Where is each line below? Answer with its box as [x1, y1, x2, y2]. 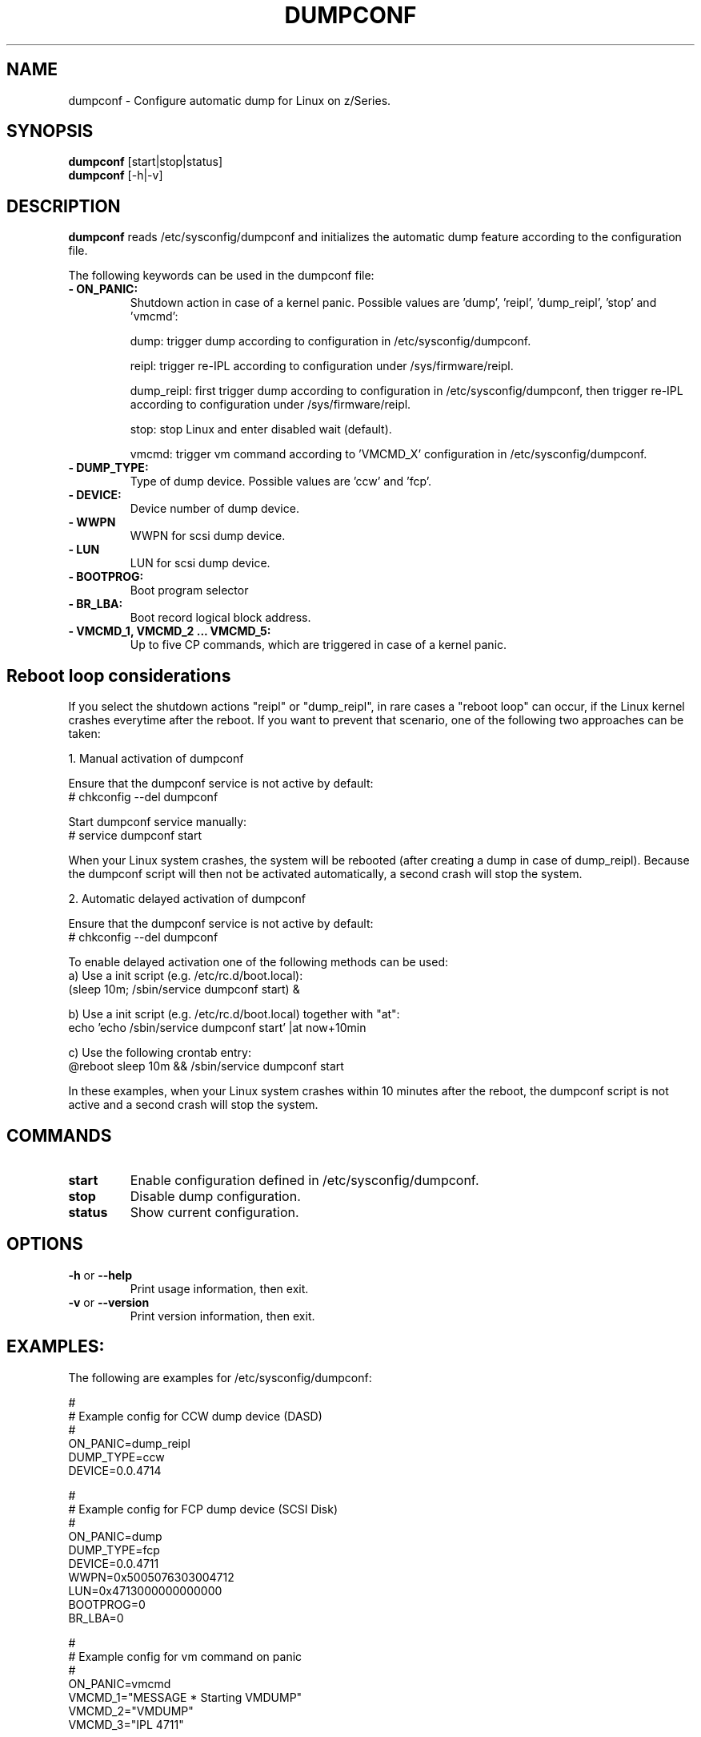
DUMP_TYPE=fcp [68, 1542, 160, 1557]
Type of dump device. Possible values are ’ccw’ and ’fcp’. [130, 474, 431, 489]
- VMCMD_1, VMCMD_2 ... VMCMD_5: [68, 624, 271, 639]
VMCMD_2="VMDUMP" [68, 1703, 194, 1718]
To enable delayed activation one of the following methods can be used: [68, 955, 448, 969]
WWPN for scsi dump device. [130, 529, 286, 543]
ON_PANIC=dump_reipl [68, 1436, 190, 1450]
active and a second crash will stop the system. [68, 1098, 318, 1112]
